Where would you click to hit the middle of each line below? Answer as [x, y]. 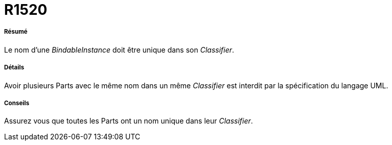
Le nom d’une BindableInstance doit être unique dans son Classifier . [119, 50]
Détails [14, 68]
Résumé [16, 32]
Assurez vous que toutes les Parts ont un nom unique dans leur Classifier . [129, 121]
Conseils [17, 103]
